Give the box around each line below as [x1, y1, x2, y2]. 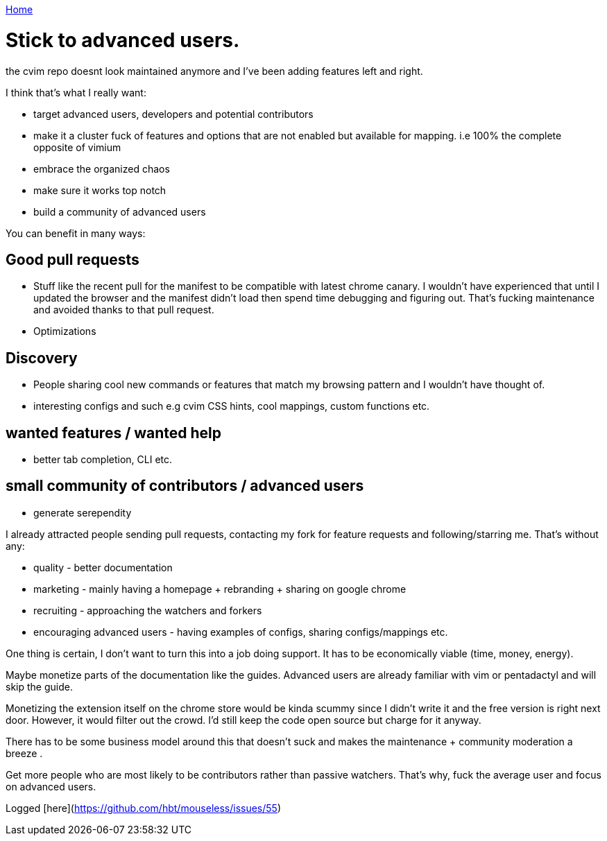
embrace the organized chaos [33, 162, 170, 175]
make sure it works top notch [33, 184, 166, 196]
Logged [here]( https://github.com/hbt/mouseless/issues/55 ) [6, 801, 282, 814]
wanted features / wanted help [6, 424, 222, 442]
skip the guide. [6, 680, 73, 693]
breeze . [6, 747, 43, 759]
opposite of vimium [33, 141, 121, 153]
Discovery [6, 349, 78, 367]
